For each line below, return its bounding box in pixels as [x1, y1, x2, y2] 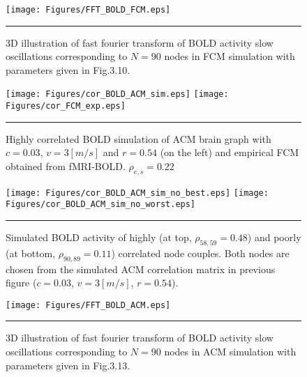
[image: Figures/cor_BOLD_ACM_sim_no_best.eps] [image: [6, 187, 269, 198]
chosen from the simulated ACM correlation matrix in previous [6, 261, 276, 276]
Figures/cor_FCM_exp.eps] [6, 101, 126, 111]
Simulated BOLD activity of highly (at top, [6, 230, 192, 245]
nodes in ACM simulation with [164, 344, 297, 359]
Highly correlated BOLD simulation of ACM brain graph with [6, 131, 271, 146]
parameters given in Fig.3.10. [6, 62, 130, 77]
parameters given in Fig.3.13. [6, 357, 130, 372]
